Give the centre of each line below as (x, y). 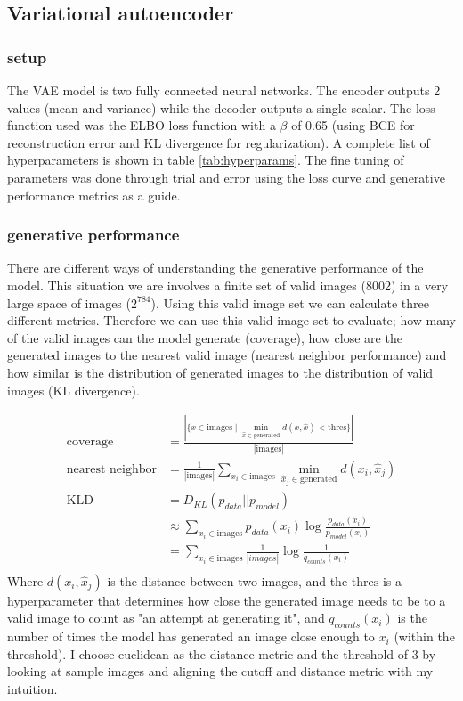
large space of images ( (69, 302)
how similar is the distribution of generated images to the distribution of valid (220, 372)
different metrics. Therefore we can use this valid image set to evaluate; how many (231, 320)
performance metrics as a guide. (94, 195)
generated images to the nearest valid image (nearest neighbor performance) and (227, 355)
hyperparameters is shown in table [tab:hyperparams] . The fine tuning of (206, 160)
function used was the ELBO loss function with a (142, 125)
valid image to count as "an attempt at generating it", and (166, 618)
